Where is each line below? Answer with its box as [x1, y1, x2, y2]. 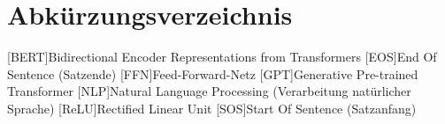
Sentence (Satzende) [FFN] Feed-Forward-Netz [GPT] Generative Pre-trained [7, 64, 418, 83]
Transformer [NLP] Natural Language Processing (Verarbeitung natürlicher [7, 82, 411, 100]
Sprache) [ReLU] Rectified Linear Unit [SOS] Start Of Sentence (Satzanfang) [7, 98, 417, 117]
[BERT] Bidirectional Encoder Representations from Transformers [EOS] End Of [7, 47, 437, 66]
